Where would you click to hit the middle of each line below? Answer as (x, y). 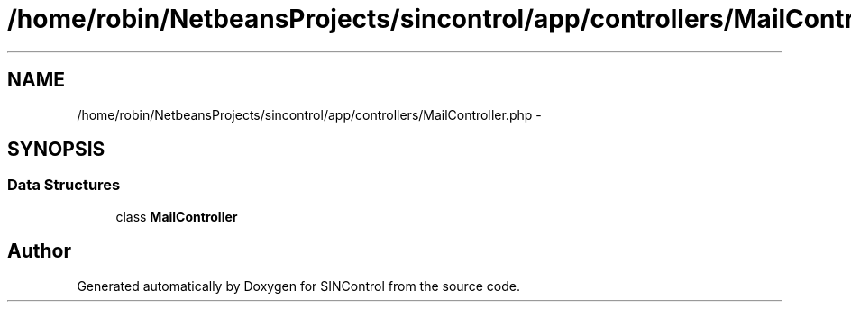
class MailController (177, 216)
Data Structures (64, 185)
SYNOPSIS (56, 150)
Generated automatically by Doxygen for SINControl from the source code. (298, 286)
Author (39, 251)
